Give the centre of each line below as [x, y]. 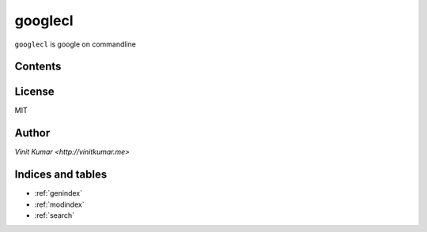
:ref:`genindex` [59, 193]
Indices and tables [61, 175]
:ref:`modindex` [59, 204]
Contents [38, 67]
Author [32, 133]
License [34, 92]
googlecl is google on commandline [75, 44]
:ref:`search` [55, 215]
